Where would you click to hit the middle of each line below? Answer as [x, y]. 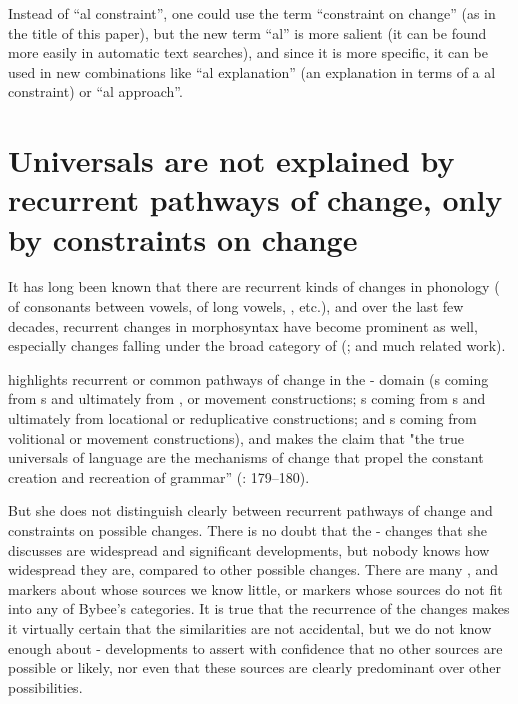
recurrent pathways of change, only [255, 199]
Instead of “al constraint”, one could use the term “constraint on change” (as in [252, 13]
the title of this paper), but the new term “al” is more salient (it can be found [247, 32]
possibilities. [45, 686]
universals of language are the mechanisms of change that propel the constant [246, 457]
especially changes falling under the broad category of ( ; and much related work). [257, 345]
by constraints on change [183, 238]
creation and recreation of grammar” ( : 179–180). [159, 476]
